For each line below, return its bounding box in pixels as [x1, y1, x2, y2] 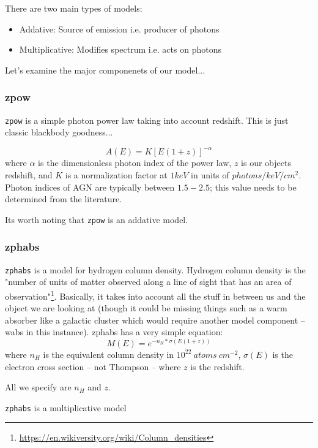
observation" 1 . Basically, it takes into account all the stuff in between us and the [5, 287, 306, 302]
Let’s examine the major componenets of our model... [5, 63, 205, 76]
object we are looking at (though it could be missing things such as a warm [5, 302, 287, 314]
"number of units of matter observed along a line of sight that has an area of [5, 275, 292, 288]
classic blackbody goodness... [5, 126, 113, 139]
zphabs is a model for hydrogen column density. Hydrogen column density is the [5, 263, 306, 276]
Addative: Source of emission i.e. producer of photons [19, 22, 220, 35]
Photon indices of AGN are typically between [5, 180, 175, 193]
